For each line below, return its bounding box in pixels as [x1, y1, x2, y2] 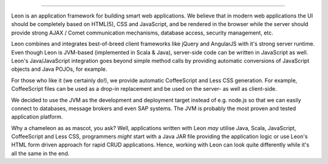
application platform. [11, 113, 63, 120]
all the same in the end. [11, 149, 70, 157]
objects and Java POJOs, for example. [11, 65, 108, 73]
